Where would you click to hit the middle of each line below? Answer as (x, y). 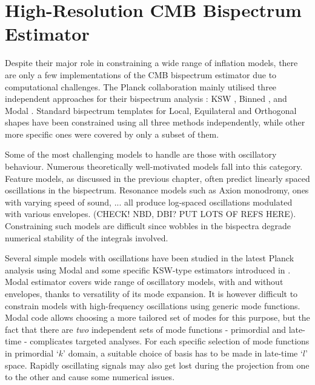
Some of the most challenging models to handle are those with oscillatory (141, 154)
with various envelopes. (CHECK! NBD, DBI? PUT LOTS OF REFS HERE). (151, 214)
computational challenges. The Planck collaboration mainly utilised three (141, 86)
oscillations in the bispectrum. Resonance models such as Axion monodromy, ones (157, 190)
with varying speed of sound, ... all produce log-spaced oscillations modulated (149, 202)
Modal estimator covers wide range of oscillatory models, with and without (144, 282)
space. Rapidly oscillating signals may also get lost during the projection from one (157, 365)
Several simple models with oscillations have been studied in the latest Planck (150, 258)
